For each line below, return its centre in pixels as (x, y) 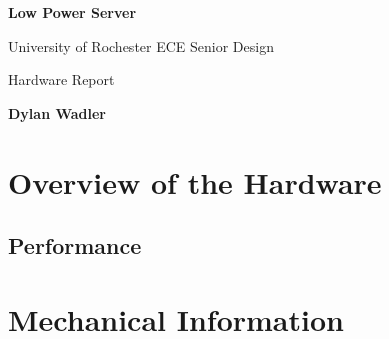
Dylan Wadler (57, 112)
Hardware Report (61, 79)
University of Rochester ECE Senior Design (141, 45)
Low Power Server (72, 12)
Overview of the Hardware (195, 181)
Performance (75, 245)
